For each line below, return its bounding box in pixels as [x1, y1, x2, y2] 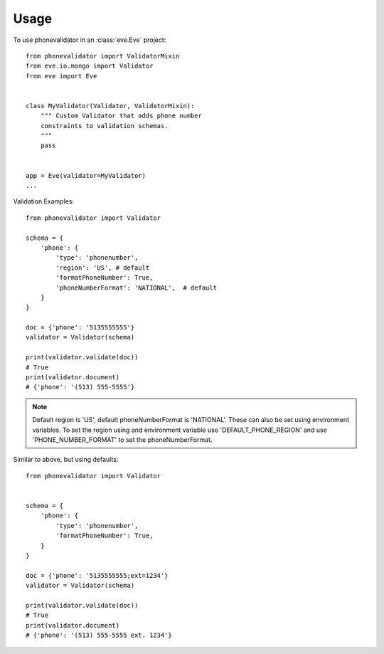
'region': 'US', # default [55, 263, 150, 272]
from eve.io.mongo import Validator [26, 62, 154, 70]
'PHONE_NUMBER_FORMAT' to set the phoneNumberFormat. [32, 436, 213, 444]
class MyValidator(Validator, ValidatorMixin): [26, 102, 195, 110]
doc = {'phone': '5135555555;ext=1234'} [26, 571, 169, 579]
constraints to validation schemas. [40, 122, 169, 130]
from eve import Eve [26, 72, 97, 80]
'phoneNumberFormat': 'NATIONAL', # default [55, 283, 217, 292]
